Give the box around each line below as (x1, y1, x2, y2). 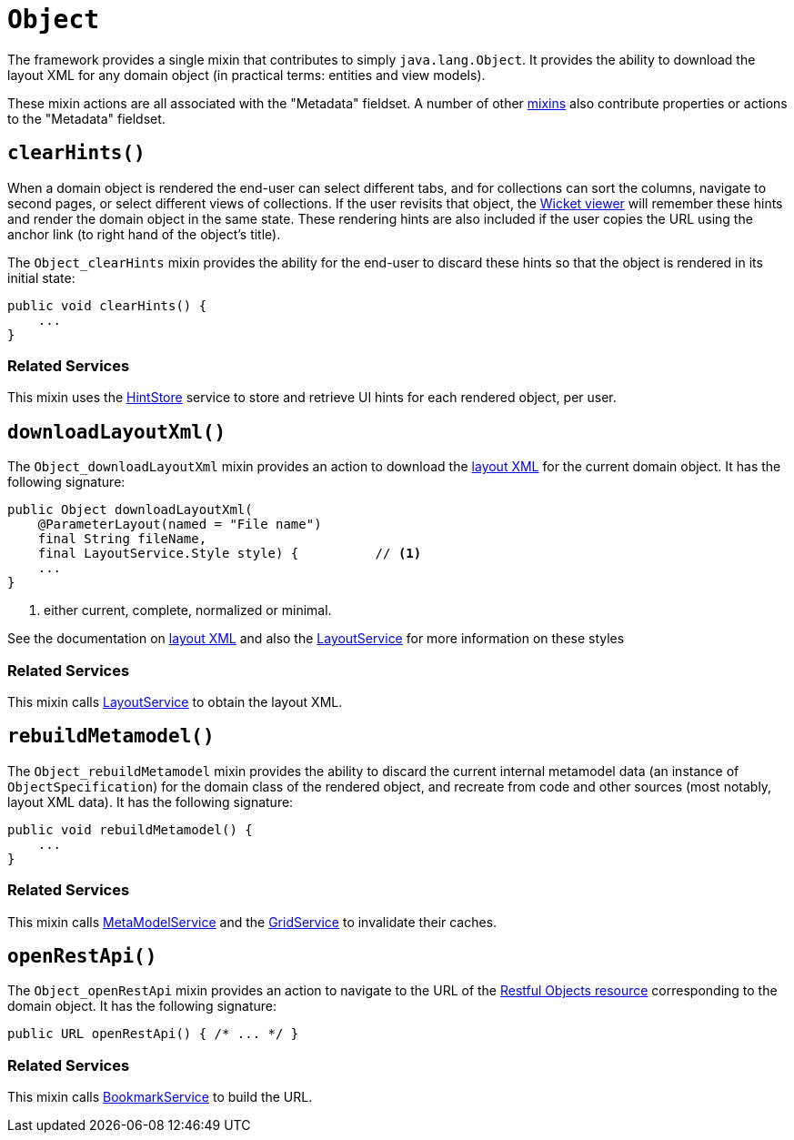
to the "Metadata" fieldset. (7, 110, 166, 126)
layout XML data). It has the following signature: (7, 793, 294, 810)
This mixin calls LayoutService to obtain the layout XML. (7, 693, 343, 710)
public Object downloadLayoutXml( (7, 502, 253, 518)
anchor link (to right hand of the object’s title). (7, 226, 281, 242)
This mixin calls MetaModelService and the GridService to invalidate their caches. (7, 913, 498, 930)
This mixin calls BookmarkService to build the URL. (7, 1089, 313, 1105)
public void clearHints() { (7, 298, 207, 313)
